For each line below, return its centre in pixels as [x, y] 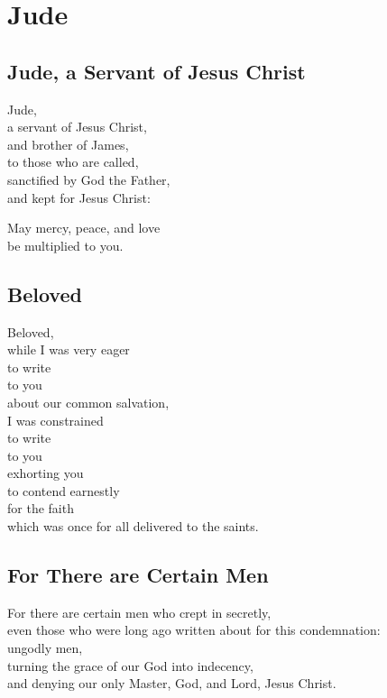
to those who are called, [73, 162]
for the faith [41, 508]
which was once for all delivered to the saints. [133, 526]
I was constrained [55, 420]
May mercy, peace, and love [84, 228]
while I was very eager [69, 349]
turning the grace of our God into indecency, [130, 665]
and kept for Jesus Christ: [79, 197]
